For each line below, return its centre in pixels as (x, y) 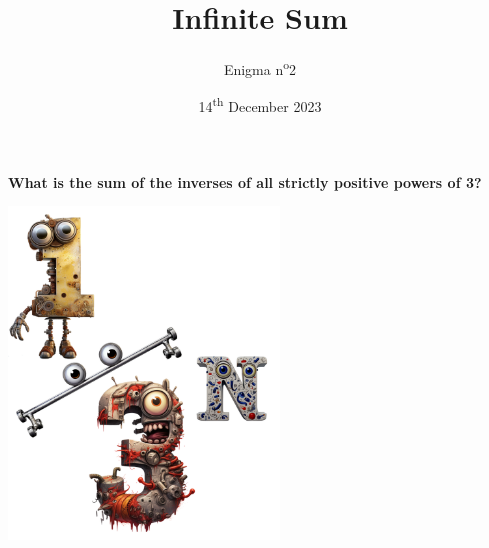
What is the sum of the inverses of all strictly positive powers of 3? (245, 181)
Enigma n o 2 (260, 67)
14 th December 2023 (260, 105)
